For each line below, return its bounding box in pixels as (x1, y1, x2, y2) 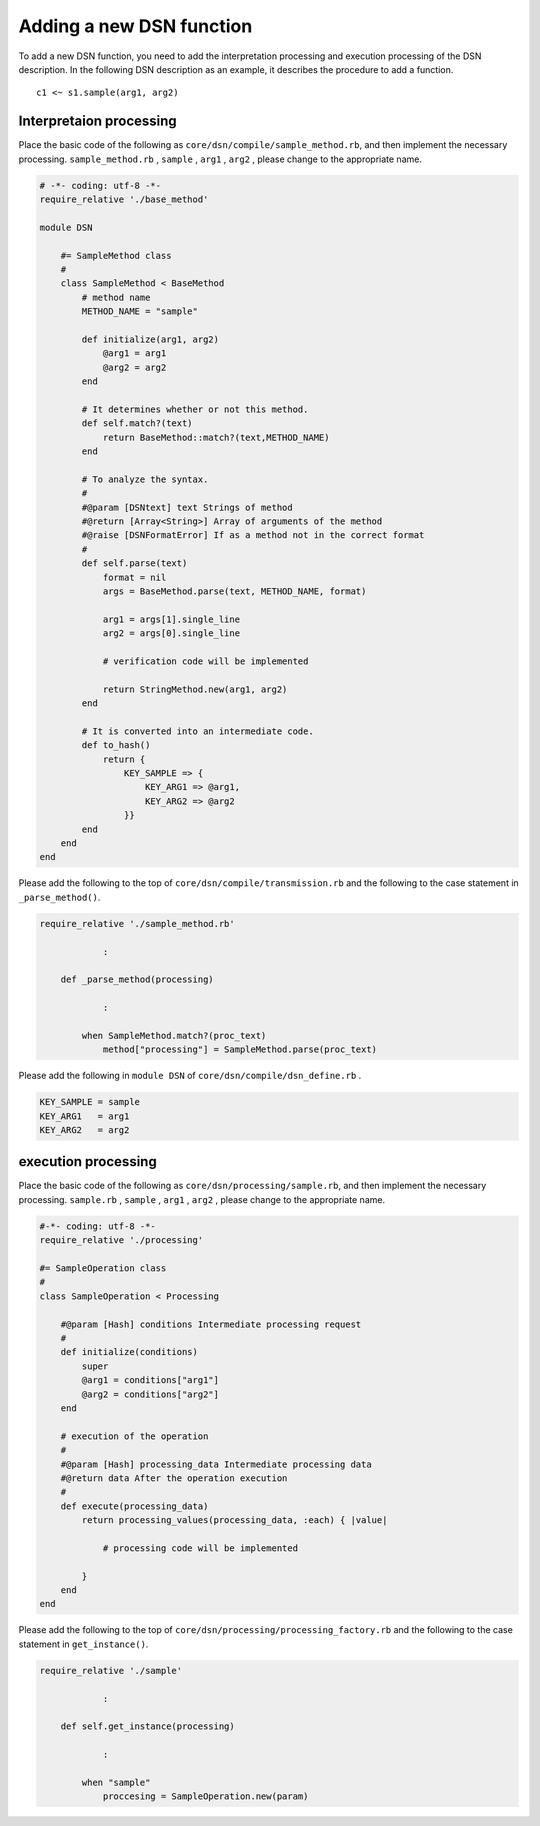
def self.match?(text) (81, 418, 194, 429)
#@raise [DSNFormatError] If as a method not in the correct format (81, 530, 425, 541)
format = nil (102, 571, 167, 583)
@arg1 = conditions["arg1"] (81, 1375, 220, 1386)
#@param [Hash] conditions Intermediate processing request (60, 1318, 362, 1330)
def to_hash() (81, 740, 151, 751)
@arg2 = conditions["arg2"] (81, 1388, 220, 1400)
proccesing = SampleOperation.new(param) (102, 1791, 309, 1802)
